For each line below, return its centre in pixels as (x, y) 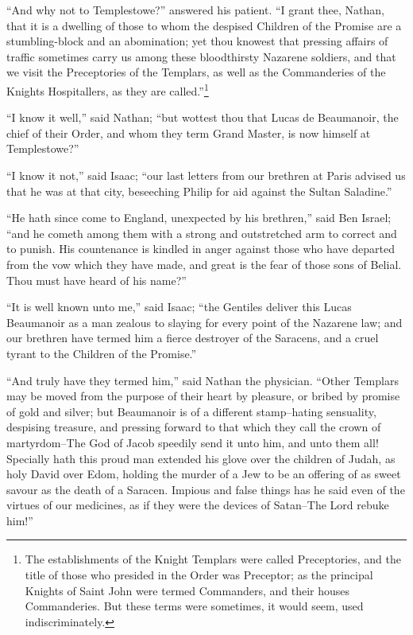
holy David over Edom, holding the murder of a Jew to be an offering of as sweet (204, 474)
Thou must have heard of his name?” (96, 280)
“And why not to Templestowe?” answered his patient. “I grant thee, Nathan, (195, 10)
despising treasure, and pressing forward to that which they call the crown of (194, 427)
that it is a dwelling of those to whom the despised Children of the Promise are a (204, 25)
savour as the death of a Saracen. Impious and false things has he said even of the (206, 489)
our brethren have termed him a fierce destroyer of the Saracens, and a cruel (193, 338)
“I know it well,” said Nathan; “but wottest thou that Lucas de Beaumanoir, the (203, 117)
